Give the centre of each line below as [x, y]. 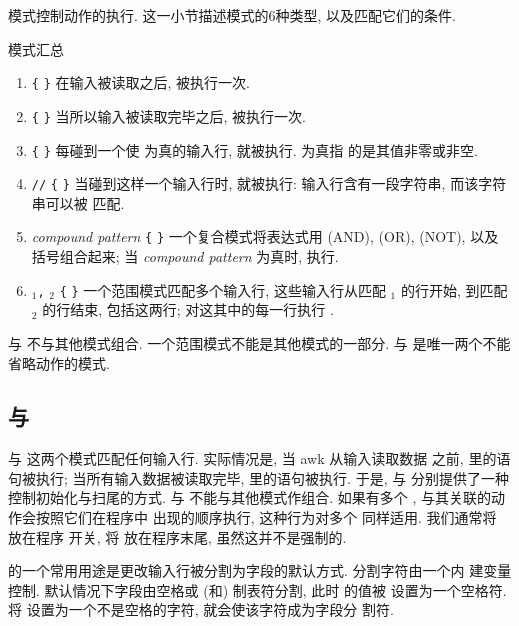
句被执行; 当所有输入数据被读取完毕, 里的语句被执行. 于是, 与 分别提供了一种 [258, 477]
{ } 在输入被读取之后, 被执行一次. [140, 82]
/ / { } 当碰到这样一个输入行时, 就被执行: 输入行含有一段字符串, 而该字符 [269, 183]
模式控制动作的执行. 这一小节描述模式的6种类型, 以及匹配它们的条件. [232, 15]
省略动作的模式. [59, 362]
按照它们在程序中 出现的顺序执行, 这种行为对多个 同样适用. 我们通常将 [266, 517]
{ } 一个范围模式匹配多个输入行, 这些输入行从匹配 [222, 289]
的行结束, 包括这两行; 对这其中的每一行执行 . [188, 309]
